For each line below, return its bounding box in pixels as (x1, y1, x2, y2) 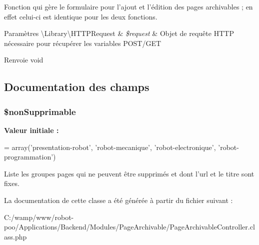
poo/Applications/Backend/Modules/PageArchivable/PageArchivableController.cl (4, 221, 255, 232)
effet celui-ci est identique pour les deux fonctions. (4, 11, 157, 21)
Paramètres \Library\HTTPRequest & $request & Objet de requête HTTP (4, 28, 234, 38)
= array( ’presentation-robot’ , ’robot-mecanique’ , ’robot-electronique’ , (4, 141, 216, 152)
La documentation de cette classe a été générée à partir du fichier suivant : (4, 194, 233, 205)
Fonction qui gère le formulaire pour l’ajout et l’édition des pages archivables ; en (4, 1, 253, 11)
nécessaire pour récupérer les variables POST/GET (4, 37, 161, 48)
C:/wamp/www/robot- (4, 211, 74, 222)
